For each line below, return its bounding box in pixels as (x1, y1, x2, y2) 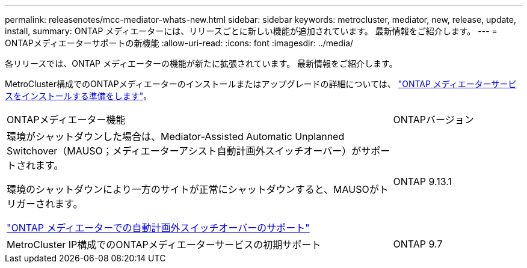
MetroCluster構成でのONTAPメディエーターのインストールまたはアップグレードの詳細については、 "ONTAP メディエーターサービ (5, 79, 517, 89)
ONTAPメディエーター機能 (7, 114, 126, 126)
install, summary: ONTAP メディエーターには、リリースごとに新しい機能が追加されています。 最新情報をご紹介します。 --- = (5, 26, 498, 36)
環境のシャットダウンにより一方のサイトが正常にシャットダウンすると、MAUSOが (7, 183, 379, 195)
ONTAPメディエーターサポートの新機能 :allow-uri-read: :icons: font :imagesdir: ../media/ (5, 38, 354, 48)
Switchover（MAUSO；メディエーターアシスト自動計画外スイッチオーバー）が (7, 145, 362, 157)
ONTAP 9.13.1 (393, 175, 452, 187)
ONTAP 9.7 (393, 238, 443, 250)
